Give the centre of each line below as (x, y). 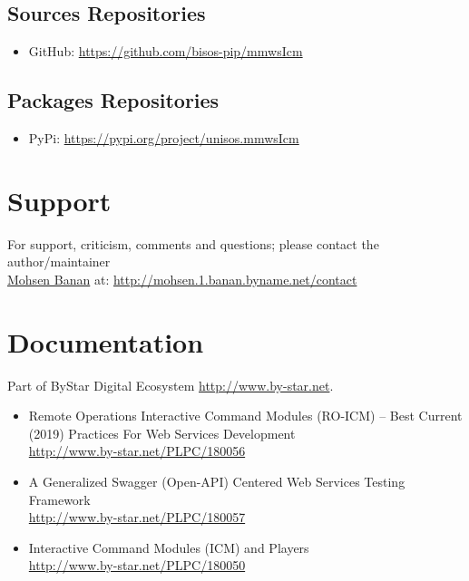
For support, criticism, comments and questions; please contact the (193, 243)
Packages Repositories (113, 100)
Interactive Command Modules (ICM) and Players (169, 547)
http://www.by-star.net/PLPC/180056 (137, 451)
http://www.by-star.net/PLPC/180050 (137, 565)
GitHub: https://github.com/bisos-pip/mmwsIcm (166, 51)
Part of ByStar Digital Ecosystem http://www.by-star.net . (171, 385)
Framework (59, 499)
